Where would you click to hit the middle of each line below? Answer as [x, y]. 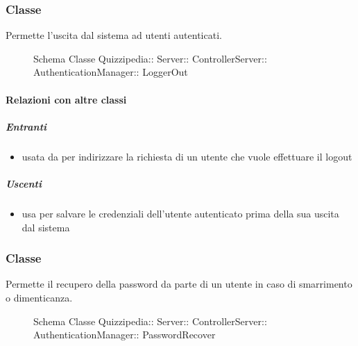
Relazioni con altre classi [66, 99]
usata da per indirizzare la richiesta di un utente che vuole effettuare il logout [187, 156]
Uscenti [24, 183]
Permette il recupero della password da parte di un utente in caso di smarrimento [179, 284]
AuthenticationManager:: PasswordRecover [125, 335]
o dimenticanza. [39, 297]
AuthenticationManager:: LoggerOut [111, 72]
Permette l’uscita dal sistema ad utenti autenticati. [114, 35]
